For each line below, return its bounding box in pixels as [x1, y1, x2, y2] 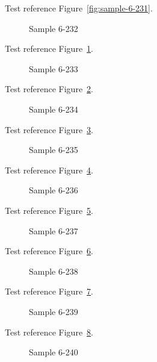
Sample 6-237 [29, 224, 78, 237]
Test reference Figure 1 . [5, 42, 93, 55]
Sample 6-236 [29, 184, 78, 196]
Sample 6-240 [29, 346, 78, 358]
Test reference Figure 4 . [5, 163, 93, 176]
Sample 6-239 [29, 305, 78, 317]
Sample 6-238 [29, 264, 78, 277]
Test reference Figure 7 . [5, 285, 93, 298]
